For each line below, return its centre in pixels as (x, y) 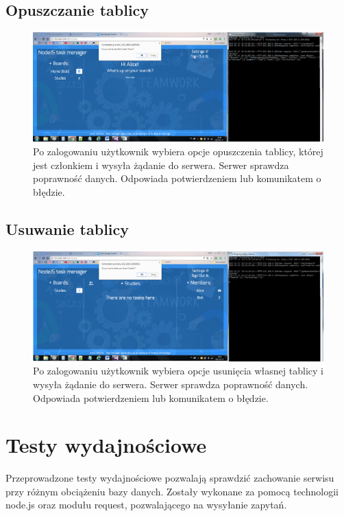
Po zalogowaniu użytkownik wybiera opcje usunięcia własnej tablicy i (178, 371)
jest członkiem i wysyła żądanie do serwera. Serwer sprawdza (161, 165)
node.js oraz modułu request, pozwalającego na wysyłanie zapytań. (146, 505)
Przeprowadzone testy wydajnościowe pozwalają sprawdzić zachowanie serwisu (170, 478)
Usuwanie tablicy (67, 228)
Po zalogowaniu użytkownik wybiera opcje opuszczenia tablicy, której (178, 151)
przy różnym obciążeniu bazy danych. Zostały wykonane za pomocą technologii (172, 491)
